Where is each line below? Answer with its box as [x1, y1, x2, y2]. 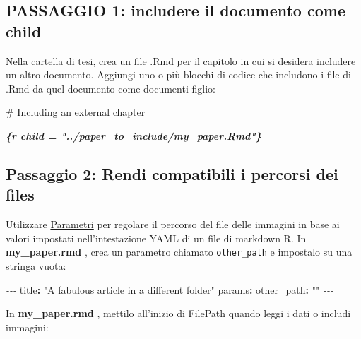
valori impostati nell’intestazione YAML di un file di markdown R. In [6, 230, 307, 245]
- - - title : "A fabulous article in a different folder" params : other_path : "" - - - [6, 282, 333, 297]
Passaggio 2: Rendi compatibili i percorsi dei [6, 162, 338, 184]
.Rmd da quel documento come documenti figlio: [6, 81, 215, 95]
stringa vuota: [6, 258, 66, 273]
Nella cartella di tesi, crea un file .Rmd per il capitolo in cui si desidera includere [6, 53, 356, 68]
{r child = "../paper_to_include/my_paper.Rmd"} [6, 128, 261, 143]
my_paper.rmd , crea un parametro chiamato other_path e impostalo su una [6, 244, 353, 259]
